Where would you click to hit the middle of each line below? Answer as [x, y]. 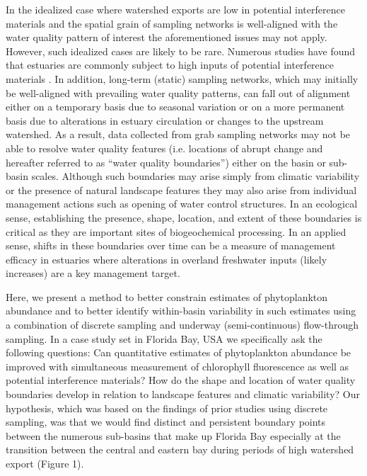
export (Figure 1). [45, 463]
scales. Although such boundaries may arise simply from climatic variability [196, 176]
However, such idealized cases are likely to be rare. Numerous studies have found [181, 51]
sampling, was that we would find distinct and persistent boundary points [166, 422]
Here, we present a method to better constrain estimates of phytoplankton [167, 296]
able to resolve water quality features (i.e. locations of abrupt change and [164, 148]
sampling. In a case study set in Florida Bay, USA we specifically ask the [164, 338]
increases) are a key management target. [93, 273]
